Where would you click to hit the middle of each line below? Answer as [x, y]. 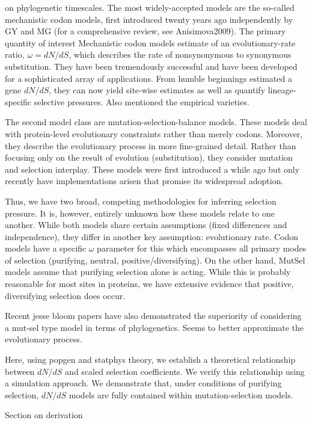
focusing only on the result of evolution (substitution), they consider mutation [149, 157]
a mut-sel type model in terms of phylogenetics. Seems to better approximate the [154, 327]
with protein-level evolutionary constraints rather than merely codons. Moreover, [154, 133]
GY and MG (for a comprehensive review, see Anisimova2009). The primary [145, 31]
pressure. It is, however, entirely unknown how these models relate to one [140, 213]
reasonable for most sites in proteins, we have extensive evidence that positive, [149, 284]
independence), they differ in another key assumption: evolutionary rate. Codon [152, 236]
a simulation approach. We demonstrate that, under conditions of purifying [143, 383]
